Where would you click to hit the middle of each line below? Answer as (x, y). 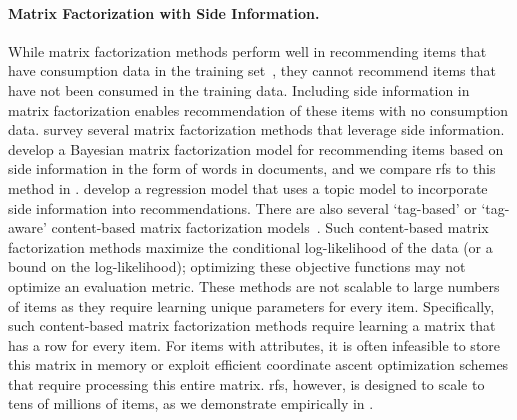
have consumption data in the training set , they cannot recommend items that (252, 70)
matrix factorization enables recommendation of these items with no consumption (258, 109)
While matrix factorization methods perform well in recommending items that (247, 50)
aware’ (27, 227)
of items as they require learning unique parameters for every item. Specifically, (251, 305)
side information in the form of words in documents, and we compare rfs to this (252, 168)
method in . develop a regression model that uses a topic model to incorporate (248, 187)
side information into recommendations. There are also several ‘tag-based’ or (242, 207)
